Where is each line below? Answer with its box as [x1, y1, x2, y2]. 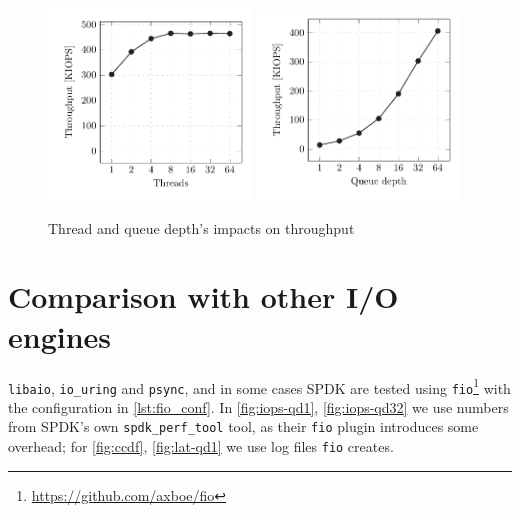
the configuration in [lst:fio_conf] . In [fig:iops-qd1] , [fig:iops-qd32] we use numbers [8, 396, 509, 417]
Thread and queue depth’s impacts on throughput [48, 217, 355, 238]
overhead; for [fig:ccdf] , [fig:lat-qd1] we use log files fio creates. [8, 436, 394, 457]
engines [8, 315, 112, 356]
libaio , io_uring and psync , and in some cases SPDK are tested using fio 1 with [8, 374, 511, 398]
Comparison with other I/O [8, 276, 399, 317]
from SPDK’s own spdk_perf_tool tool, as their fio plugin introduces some [8, 416, 479, 437]
